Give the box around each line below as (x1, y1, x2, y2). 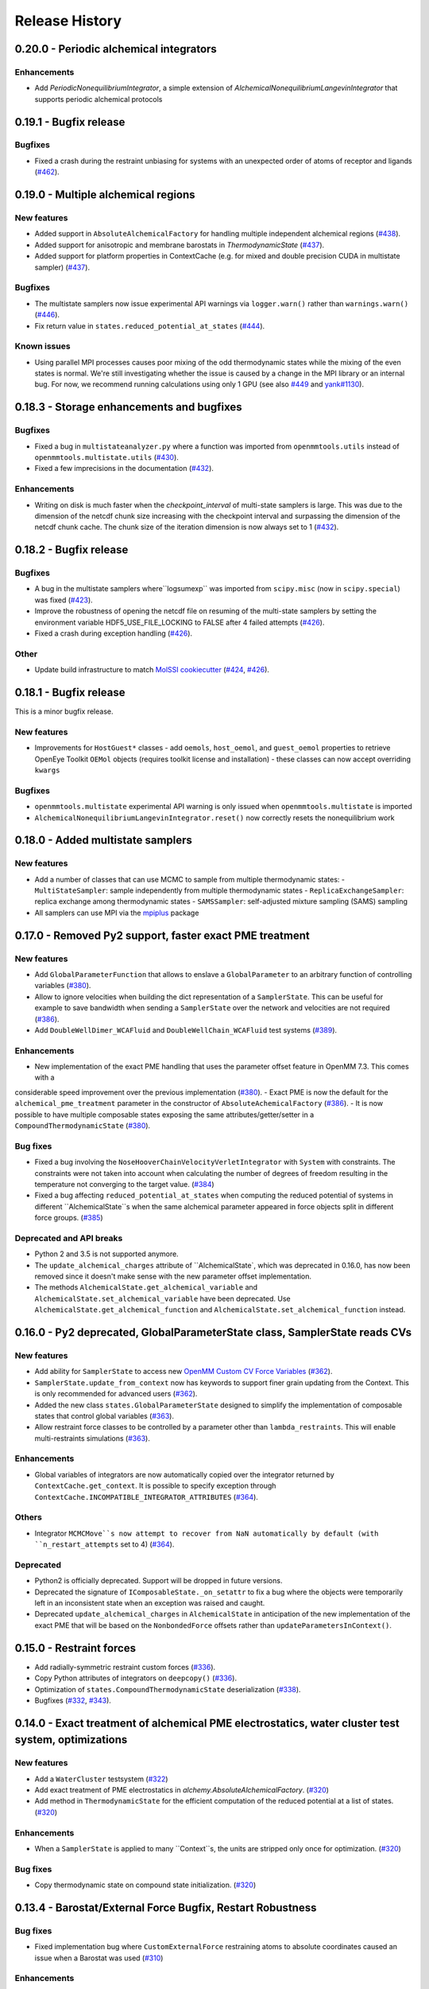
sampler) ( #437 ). (34, 263, 91, 272)
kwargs (34, 765, 60, 775)
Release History (14, 12, 122, 29)
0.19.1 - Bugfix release (14, 115, 126, 129)
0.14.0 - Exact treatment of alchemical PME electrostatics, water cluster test (14, 1716, 400, 1730)
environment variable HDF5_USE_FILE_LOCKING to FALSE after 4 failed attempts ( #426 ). (34, 617, 325, 627)
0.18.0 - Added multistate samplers (14, 834, 192, 847)
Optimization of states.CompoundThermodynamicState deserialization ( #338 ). (34, 1684, 301, 1694)
